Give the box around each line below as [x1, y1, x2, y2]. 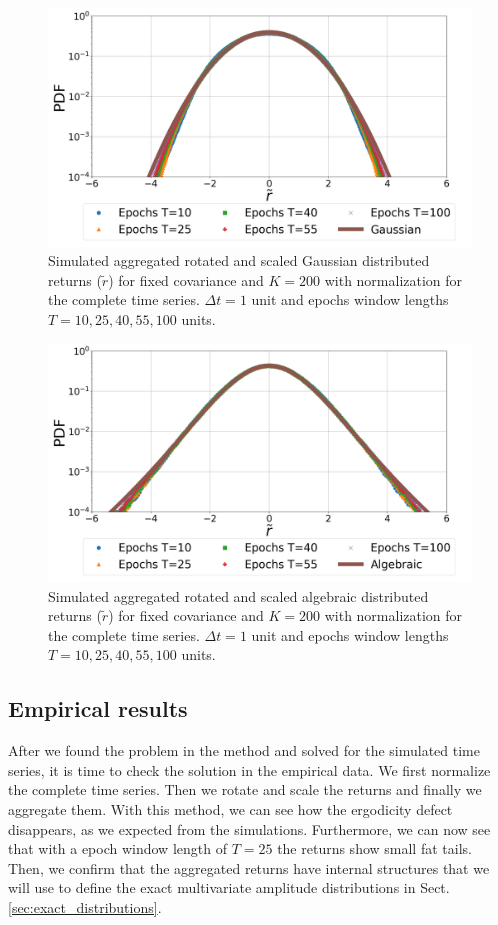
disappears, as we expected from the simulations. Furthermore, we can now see [8, 818, 491, 839]
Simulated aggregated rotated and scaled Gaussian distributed [48, 250, 430, 271]
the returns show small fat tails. [277, 838, 472, 859]
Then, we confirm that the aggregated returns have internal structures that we [8, 857, 490, 878]
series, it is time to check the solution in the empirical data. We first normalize [8, 759, 491, 780]
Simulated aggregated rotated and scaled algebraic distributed [48, 585, 429, 606]
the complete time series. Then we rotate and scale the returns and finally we [8, 779, 482, 800]
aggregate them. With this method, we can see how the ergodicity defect [8, 798, 453, 819]
